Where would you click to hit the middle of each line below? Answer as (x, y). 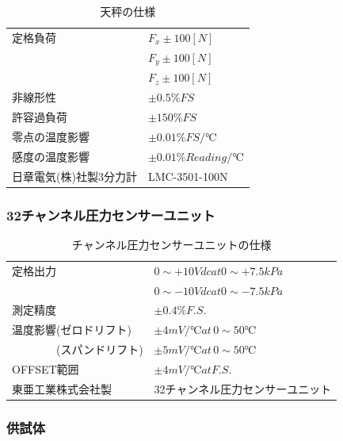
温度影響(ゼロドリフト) (72, 330)
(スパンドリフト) (99, 349)
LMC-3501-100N (188, 176)
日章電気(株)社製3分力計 (74, 176)
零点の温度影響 (51, 136)
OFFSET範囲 (46, 368)
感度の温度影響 (51, 156)
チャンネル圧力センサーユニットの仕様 (171, 244)
